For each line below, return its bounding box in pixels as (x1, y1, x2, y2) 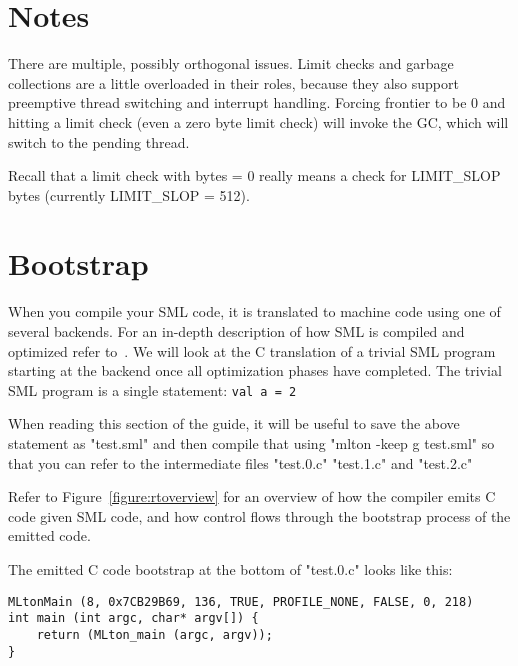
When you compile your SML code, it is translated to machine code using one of (8, 301, 501, 322)
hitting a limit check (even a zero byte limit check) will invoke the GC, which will (8, 111, 509, 132)
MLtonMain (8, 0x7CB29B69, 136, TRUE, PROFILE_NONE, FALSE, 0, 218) (8, 594, 474, 609)
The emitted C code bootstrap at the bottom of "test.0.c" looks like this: (8, 559, 453, 579)
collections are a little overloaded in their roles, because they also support (8, 72, 459, 93)
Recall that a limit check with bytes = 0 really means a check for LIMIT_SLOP (8, 165, 501, 186)
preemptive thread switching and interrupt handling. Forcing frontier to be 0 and (8, 92, 506, 113)
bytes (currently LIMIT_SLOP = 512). (8, 184, 250, 205)
